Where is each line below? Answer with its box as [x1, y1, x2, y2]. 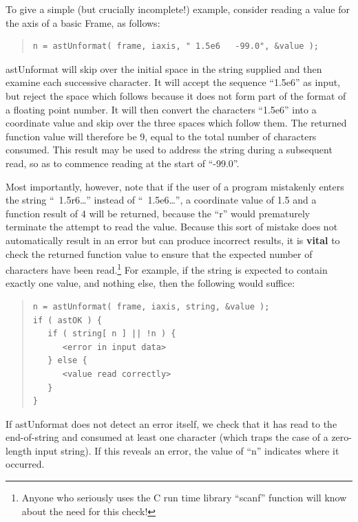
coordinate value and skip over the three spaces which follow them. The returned [6, 116, 347, 130]
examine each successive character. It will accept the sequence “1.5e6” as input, [6, 75, 341, 89]
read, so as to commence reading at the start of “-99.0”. [6, 155, 240, 170]
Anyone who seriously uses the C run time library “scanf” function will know [21, 490, 347, 505]
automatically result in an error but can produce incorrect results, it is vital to [6, 232, 340, 247]
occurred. [6, 457, 45, 471]
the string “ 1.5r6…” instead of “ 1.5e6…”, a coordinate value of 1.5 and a [6, 193, 317, 207]
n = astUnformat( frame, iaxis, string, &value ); [32, 301, 270, 312]
